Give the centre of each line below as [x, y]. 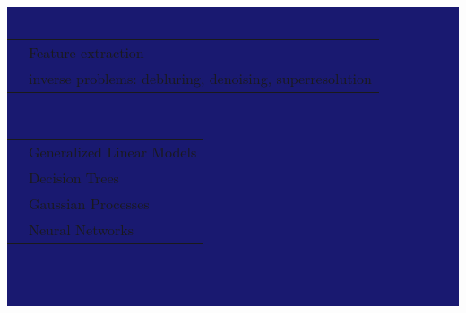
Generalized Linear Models [113, 152]
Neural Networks [82, 230]
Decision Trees [74, 178]
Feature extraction [86, 52]
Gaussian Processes [89, 204]
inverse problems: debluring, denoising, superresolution [200, 78]
